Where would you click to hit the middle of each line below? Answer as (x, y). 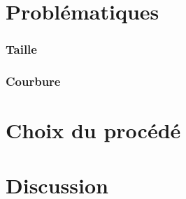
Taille (21, 49)
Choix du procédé (93, 130)
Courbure (33, 81)
